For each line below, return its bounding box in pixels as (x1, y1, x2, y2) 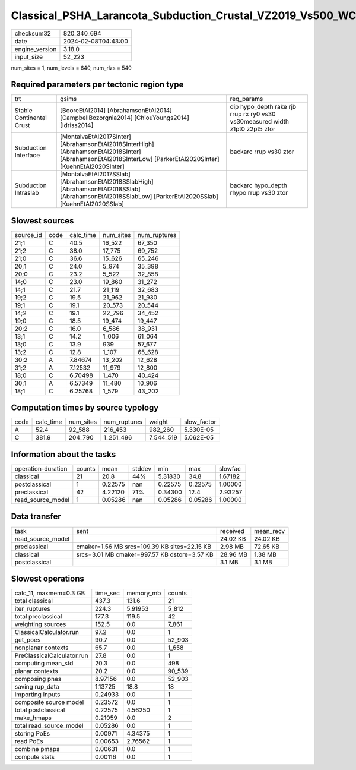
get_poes (14, 636, 41, 644)
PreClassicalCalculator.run (14, 651, 88, 659)
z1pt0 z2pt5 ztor (230, 125, 276, 133)
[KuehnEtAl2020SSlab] (60, 200, 125, 208)
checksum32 (14, 29, 52, 37)
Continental (14, 113, 47, 122)
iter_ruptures (14, 605, 50, 613)
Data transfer (11, 512, 62, 522)
